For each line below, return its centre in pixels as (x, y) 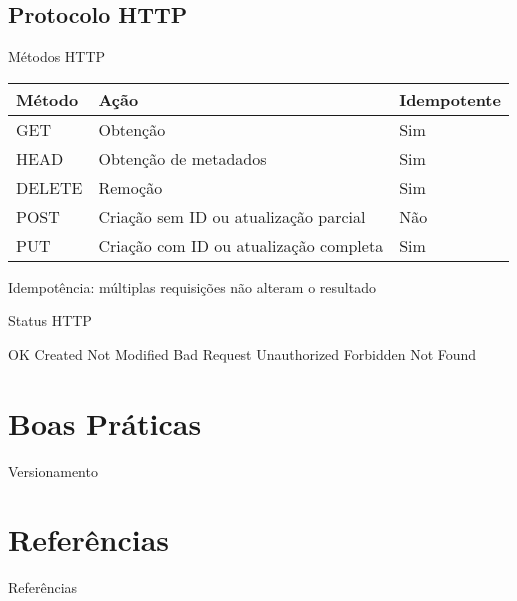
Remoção (130, 187)
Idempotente (450, 99)
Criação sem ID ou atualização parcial (232, 216)
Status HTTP (50, 320)
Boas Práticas (105, 422)
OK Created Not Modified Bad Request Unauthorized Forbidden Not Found (242, 353)
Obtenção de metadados (182, 158)
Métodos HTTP (57, 56)
